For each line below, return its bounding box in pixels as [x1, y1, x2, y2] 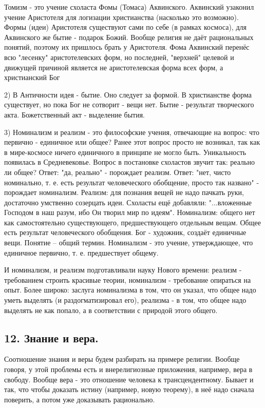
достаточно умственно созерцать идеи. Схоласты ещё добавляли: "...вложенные [4, 197, 252, 207]
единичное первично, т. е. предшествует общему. [4, 247, 159, 258]
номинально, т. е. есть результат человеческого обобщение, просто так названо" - [4, 177, 259, 187]
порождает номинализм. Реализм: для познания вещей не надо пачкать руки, [4, 187, 244, 198]
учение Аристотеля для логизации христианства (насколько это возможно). [4, 11, 239, 22]
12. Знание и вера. [4, 329, 99, 345]
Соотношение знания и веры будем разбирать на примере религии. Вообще [4, 354, 240, 364]
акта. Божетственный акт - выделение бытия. [4, 109, 145, 120]
